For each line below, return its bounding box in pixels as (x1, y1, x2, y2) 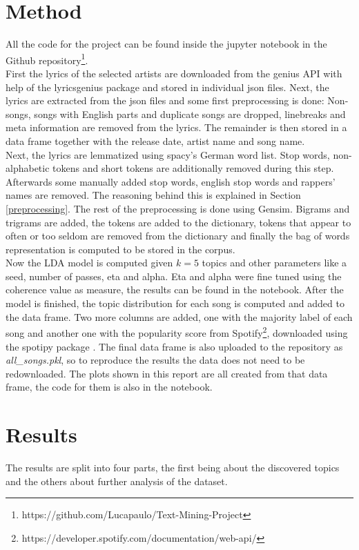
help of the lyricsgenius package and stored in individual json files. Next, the (6, 79, 329, 94)
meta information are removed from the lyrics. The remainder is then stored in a (6, 120, 347, 135)
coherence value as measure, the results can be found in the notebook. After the (6, 282, 344, 297)
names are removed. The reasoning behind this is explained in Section (6, 188, 301, 202)
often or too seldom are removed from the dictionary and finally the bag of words (6, 228, 350, 243)
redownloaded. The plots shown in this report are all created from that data (6, 366, 328, 380)
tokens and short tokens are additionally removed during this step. (52, 161, 334, 175)
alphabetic (6, 161, 50, 175)
